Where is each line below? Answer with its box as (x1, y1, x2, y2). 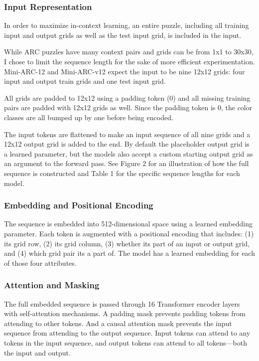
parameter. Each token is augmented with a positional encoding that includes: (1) (4, 228, 254, 238)
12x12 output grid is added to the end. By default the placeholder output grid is (4, 139, 250, 149)
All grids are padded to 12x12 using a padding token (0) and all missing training (4, 92, 251, 103)
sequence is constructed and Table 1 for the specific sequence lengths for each (4, 168, 240, 178)
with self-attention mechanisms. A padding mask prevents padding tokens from (4, 308, 246, 319)
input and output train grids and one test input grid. (4, 76, 166, 86)
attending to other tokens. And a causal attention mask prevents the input (4, 318, 232, 328)
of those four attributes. (4, 257, 77, 268)
